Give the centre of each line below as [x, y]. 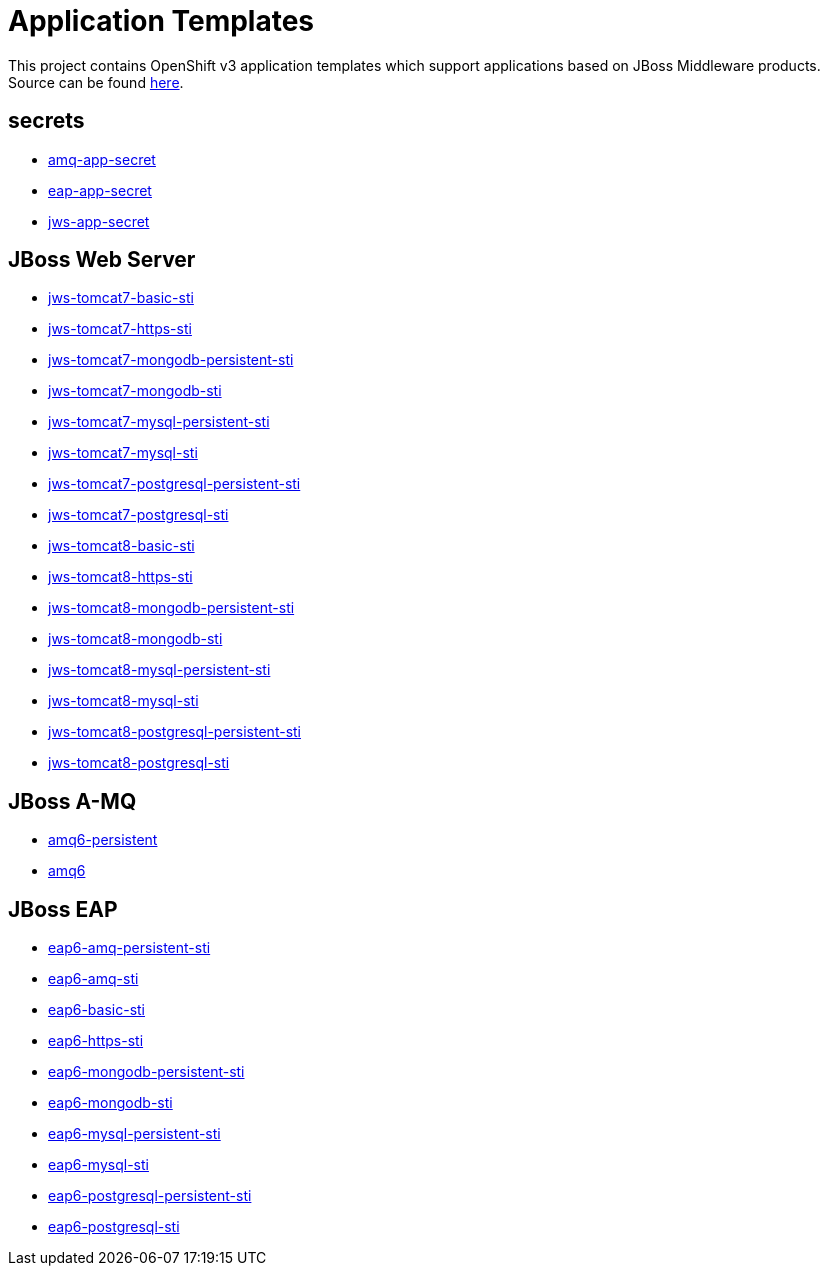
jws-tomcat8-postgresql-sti [139, 763]
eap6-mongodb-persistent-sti [146, 1072]
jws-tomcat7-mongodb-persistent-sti [171, 360]
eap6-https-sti [96, 1041]
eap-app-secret [100, 190]
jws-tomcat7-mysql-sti [123, 453]
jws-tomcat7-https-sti [120, 329]
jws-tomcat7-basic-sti [121, 298]
